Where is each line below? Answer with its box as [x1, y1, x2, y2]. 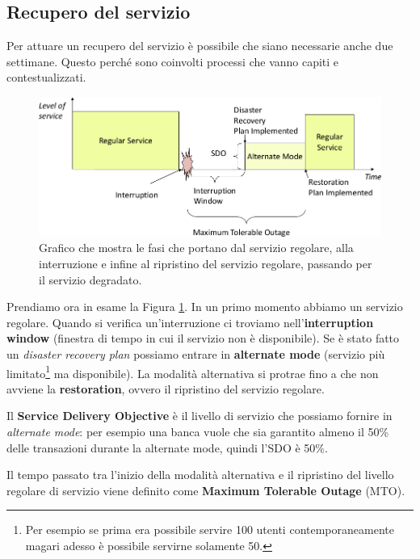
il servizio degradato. [39, 271, 142, 288]
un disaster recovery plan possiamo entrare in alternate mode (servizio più [6, 345, 385, 362]
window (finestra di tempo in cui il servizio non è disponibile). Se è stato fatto [6, 330, 400, 347]
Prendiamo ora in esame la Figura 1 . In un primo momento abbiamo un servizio [6, 298, 403, 315]
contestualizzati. [6, 69, 86, 86]
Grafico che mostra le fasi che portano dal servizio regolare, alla [39, 239, 354, 256]
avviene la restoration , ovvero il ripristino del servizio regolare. [6, 380, 325, 397]
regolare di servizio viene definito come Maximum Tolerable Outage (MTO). [6, 481, 405, 498]
